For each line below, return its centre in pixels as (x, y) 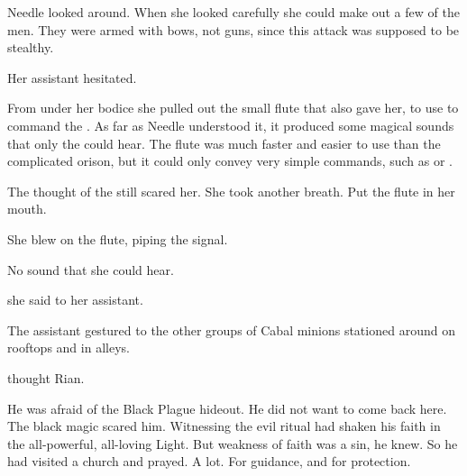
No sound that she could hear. (91, 269)
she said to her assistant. (75, 300)
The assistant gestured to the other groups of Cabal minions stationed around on (231, 330)
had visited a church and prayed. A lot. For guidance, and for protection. (209, 461)
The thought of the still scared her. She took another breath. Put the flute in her (231, 191)
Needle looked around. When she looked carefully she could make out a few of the (233, 12)
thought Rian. (46, 377)
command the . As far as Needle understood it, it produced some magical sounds (231, 125)
